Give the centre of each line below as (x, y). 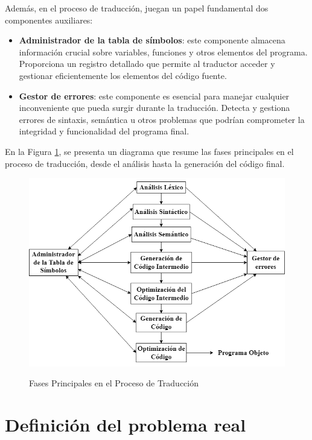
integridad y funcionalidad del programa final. (104, 131)
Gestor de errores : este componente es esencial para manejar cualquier (154, 96)
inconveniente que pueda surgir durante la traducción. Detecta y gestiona (154, 108)
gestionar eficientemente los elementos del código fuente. (123, 75)
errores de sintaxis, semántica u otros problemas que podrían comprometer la (162, 119)
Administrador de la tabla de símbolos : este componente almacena (152, 40)
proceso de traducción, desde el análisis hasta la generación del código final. (145, 163)
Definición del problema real (126, 425)
